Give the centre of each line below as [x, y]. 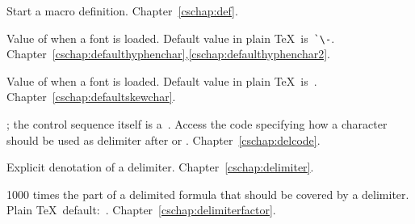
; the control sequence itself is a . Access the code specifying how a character [197, 124]
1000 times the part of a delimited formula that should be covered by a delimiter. [208, 194]
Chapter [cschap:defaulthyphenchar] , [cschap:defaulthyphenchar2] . [168, 54]
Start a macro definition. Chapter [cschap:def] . [122, 11]
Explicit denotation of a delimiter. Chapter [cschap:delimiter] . [160, 167]
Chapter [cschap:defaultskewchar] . [91, 97]
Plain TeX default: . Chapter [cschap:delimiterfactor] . [141, 210]
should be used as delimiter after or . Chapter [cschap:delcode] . [163, 139]
